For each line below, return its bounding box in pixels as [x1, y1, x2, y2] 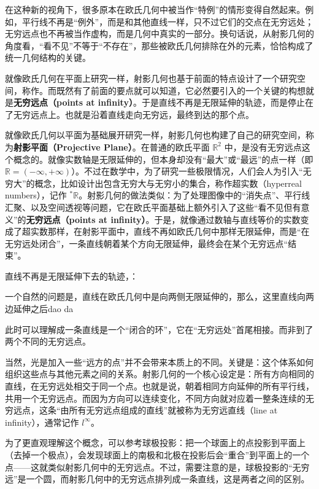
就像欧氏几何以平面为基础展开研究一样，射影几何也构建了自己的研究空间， [5, 128, 306, 141]
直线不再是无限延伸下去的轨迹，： [5, 269, 138, 282]
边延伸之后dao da [5, 302, 74, 315]
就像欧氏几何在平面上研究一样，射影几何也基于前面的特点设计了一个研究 [5, 71, 297, 84]
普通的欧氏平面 [149, 140, 210, 153]
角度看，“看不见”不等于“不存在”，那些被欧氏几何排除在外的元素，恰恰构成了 [5, 39, 313, 52]
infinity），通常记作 [5, 415, 79, 428]
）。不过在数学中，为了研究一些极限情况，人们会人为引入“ [71, 165, 303, 178]
